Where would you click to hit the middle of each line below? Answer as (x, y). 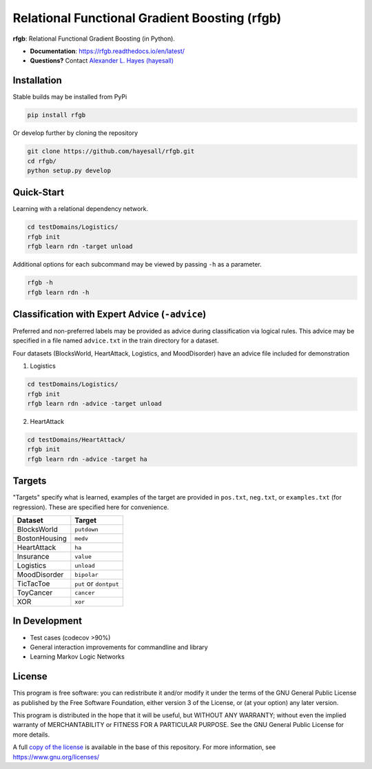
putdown (87, 530)
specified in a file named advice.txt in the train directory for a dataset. (116, 340)
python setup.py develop (69, 170)
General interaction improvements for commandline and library (119, 647)
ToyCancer (35, 593)
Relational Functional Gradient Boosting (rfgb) (147, 18)
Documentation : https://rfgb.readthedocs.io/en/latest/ (107, 51)
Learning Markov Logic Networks (77, 657)
